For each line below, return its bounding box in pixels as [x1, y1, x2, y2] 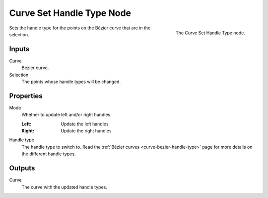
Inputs [9, 45, 30, 53]
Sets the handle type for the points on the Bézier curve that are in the [9, 25, 151, 31]
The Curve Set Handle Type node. [175, 30, 245, 36]
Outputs [9, 164, 35, 173]
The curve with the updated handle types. [21, 184, 108, 190]
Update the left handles [61, 121, 109, 127]
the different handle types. [21, 151, 76, 157]
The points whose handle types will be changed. [21, 79, 121, 85]
